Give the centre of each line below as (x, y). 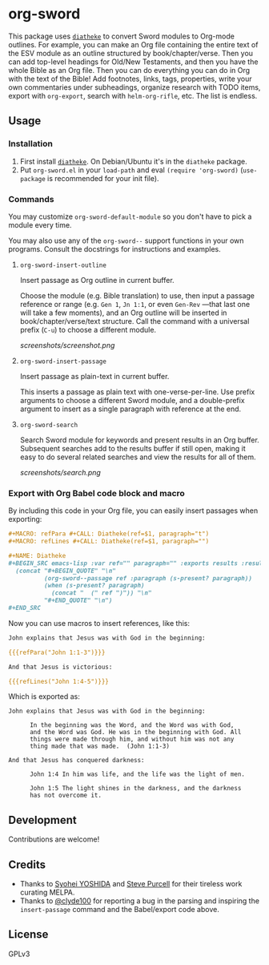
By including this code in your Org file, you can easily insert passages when (133, 511)
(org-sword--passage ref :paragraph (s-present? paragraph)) (148, 578)
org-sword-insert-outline (63, 265)
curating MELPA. (47, 892)
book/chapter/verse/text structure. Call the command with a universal (134, 321)
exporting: (25, 519)
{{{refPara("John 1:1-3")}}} (57, 652)
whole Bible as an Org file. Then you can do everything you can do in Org (129, 70)
